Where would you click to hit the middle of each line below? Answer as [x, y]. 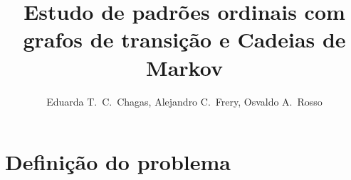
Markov [184, 67]
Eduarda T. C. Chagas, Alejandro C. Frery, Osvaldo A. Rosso [184, 101]
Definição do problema [118, 162]
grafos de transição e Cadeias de [184, 39]
